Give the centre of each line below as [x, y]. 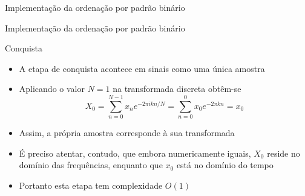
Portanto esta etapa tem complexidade [91, 185]
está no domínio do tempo [225, 165]
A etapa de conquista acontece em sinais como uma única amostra [142, 68]
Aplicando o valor [52, 89]
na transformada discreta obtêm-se [177, 89]
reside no [284, 153]
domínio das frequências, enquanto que [91, 165]
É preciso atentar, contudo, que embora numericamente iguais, [135, 153]
